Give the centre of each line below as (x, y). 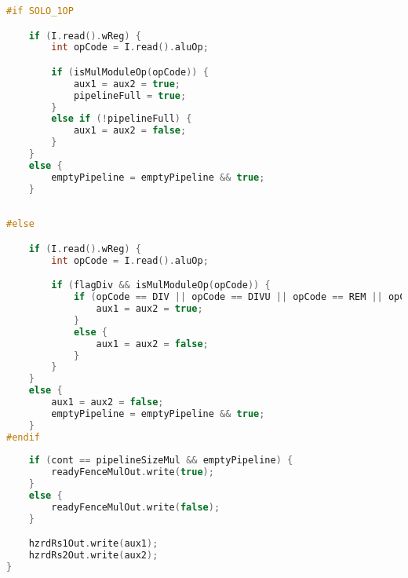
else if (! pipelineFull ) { (122, 119)
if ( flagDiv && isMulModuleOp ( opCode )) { (161, 285)
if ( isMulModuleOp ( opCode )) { (130, 72)
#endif (23, 437)
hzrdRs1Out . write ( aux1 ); (93, 544)
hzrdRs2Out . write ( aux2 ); (93, 556)
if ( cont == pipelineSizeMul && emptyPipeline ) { (161, 461)
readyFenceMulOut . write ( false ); (136, 507)
